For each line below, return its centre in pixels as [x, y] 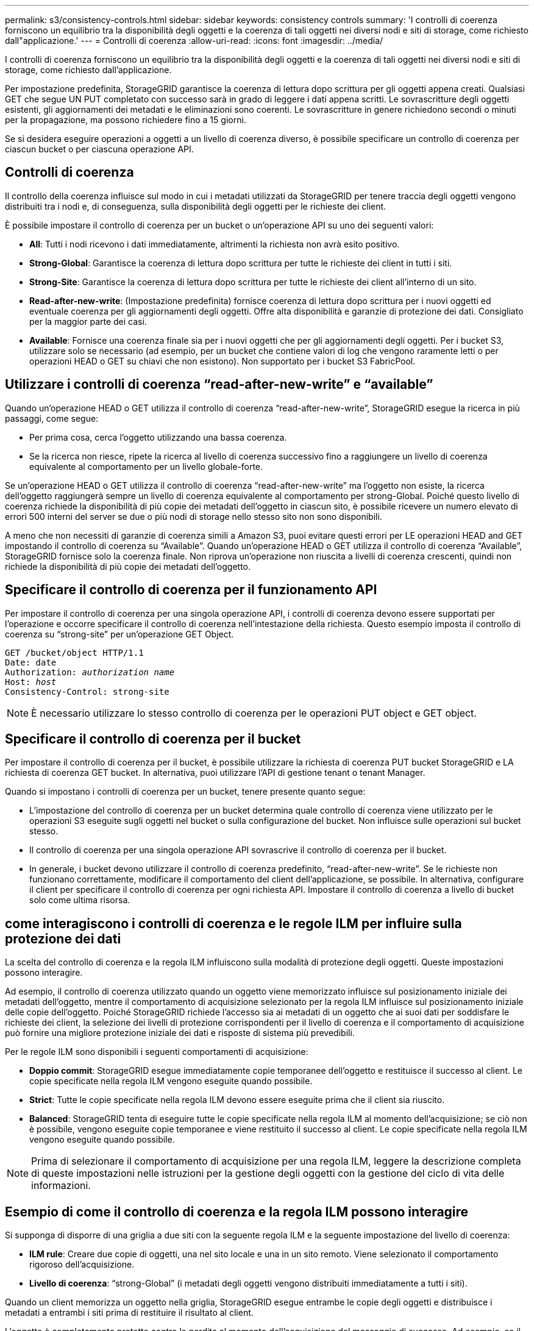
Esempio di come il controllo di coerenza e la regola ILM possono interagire [237, 1212]
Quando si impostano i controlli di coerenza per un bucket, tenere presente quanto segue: [185, 792]
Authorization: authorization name [90, 672]
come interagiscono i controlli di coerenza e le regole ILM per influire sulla [233, 923]
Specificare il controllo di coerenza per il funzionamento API [191, 590]
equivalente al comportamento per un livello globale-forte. [146, 466]
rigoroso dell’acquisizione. [82, 1265]
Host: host [31, 682]
